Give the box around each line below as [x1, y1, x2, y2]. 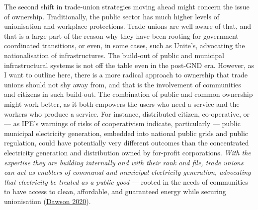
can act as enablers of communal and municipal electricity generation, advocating [4, 167, 251, 177]
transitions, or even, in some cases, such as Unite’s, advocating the [42, 40, 245, 51]
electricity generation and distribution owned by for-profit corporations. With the [4, 147, 251, 157]
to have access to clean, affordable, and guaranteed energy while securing [4, 186, 226, 197]
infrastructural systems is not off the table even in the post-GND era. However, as [4, 60, 255, 70]
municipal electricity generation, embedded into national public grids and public [4, 128, 249, 138]
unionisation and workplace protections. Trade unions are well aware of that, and [4, 21, 252, 31]
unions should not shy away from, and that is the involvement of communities [4, 79, 241, 89]
